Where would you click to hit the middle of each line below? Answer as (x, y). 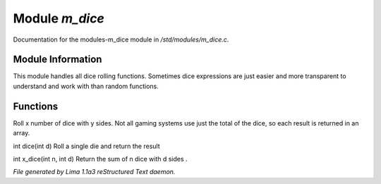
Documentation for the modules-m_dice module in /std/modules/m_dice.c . (121, 39)
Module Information (58, 60)
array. (22, 133)
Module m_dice (59, 18)
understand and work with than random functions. (86, 86)
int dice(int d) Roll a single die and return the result (86, 146)
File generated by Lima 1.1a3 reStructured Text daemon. (94, 172)
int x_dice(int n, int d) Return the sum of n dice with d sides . (100, 159)
